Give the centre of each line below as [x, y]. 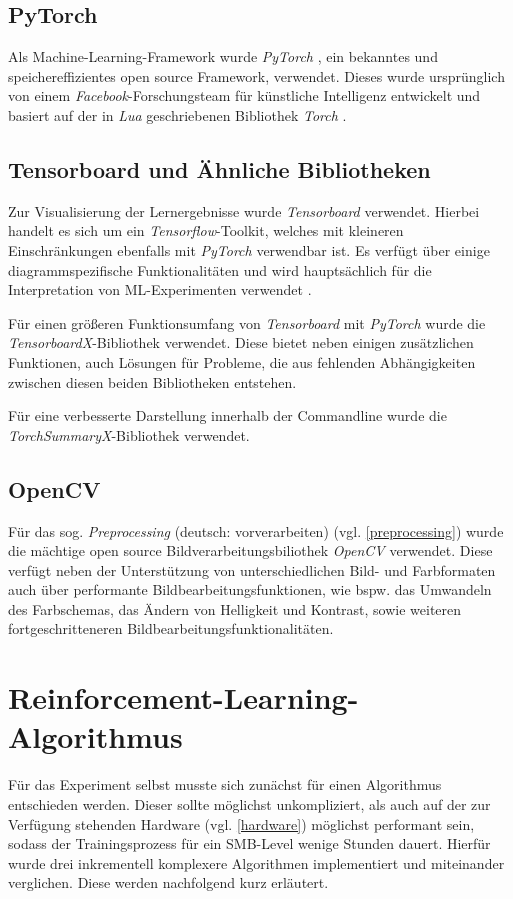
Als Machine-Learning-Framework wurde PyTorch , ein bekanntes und [223, 56]
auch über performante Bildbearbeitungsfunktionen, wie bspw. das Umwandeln [250, 589]
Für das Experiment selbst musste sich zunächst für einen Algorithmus [225, 784]
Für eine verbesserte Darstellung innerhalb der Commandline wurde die [227, 415]
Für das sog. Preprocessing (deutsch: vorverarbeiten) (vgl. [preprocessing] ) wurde [256, 530]
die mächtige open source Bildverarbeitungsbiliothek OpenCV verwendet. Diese [250, 550]
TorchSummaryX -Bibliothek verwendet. [129, 434]
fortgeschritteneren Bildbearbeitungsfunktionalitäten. [171, 628]
